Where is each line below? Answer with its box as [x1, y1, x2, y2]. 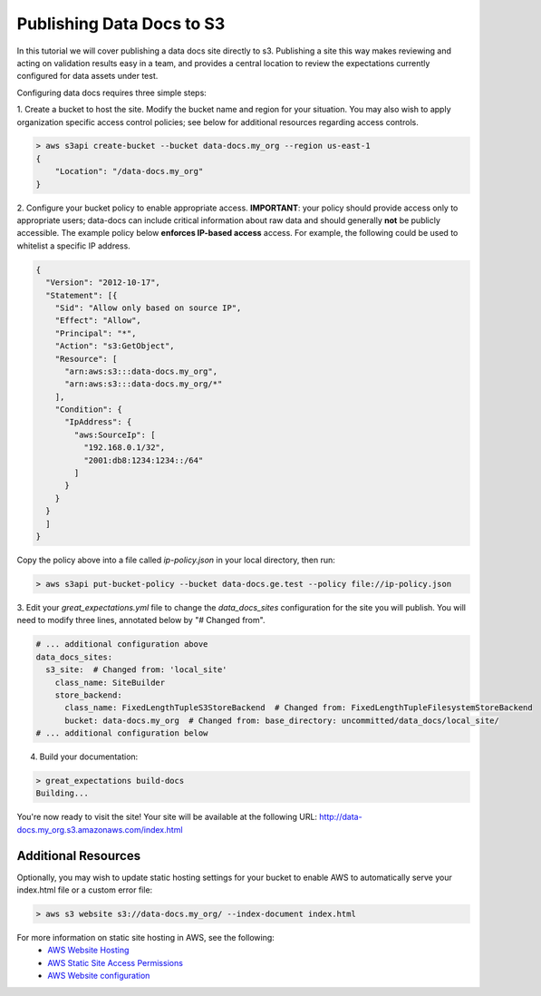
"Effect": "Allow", [54, 316, 142, 326]
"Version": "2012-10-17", [45, 278, 160, 288]
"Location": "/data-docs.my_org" [54, 166, 204, 177]
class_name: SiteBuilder [54, 677, 166, 688]
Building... [35, 788, 90, 798]
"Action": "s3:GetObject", [54, 341, 176, 351]
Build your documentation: [39, 751, 139, 762]
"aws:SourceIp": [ [73, 429, 156, 440]
